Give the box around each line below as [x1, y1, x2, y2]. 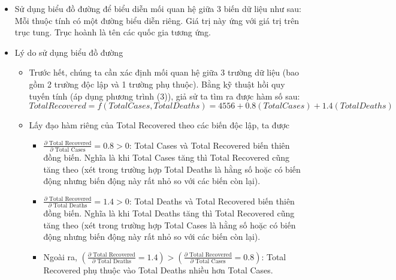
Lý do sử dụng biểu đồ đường [14, 46, 123, 58]
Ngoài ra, [43, 250, 77, 263]
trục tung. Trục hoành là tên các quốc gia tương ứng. [14, 26, 211, 38]
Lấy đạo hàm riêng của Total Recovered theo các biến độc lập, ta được [29, 119, 290, 131]
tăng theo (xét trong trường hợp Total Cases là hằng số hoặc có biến [43, 218, 296, 231]
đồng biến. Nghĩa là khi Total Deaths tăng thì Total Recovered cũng [43, 207, 295, 219]
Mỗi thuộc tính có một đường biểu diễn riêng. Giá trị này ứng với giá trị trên [14, 14, 300, 26]
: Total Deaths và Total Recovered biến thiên [129, 194, 295, 207]
